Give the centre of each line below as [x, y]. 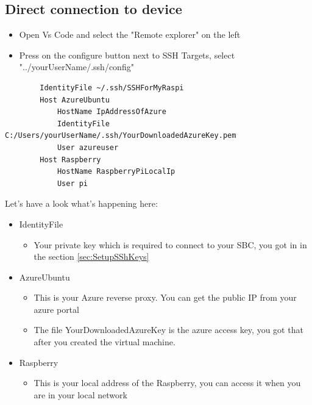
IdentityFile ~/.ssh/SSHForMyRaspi [112, 88]
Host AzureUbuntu [75, 100]
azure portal [56, 309]
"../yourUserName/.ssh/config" [76, 67]
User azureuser [88, 147]
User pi [73, 183]
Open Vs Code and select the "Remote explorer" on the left [130, 34]
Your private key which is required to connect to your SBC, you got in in [170, 244]
